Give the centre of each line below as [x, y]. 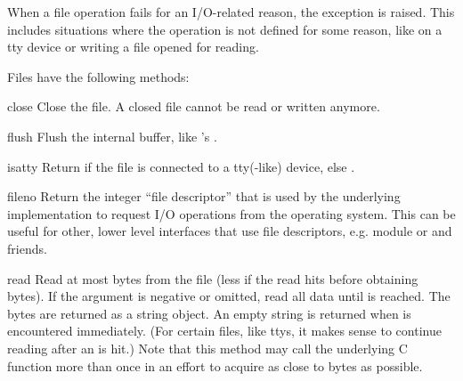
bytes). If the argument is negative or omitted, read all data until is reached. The [229, 296]
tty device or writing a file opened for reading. [133, 47]
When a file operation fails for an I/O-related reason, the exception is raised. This [231, 12]
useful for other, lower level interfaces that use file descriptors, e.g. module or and [230, 231]
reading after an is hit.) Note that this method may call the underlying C [207, 348]
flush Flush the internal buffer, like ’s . [112, 136]
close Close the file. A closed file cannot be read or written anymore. [194, 106]
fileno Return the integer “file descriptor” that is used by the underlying [204, 196]
